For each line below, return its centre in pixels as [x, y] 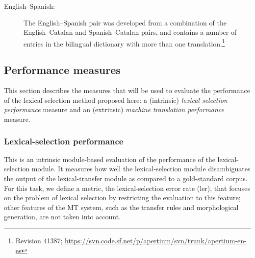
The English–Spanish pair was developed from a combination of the [125, 22]
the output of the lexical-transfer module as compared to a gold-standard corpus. [126, 178]
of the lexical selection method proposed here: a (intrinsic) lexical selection [116, 100]
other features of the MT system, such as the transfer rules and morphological [121, 207]
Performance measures [62, 70]
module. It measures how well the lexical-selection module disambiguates [141, 169]
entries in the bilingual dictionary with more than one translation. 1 [124, 43]
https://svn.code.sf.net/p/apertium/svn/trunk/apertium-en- [156, 240]
